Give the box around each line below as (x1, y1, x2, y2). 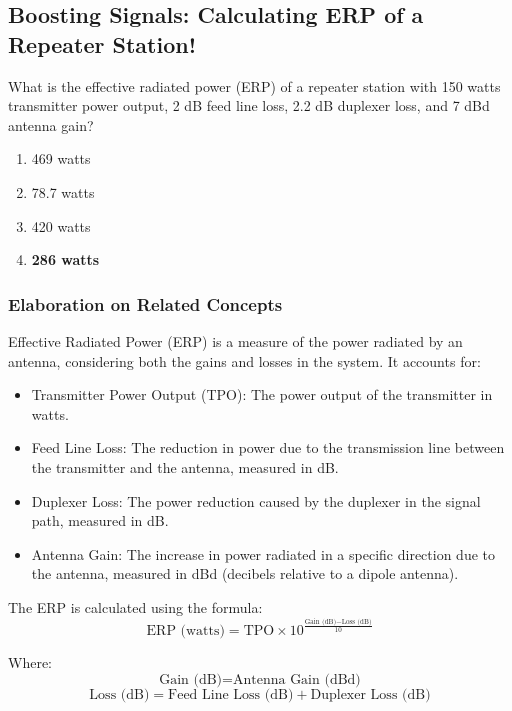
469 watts (31, 148, 91, 169)
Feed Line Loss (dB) (168, 687, 294, 702)
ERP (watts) (146, 624, 225, 639)
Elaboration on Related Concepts (8, 291, 283, 316)
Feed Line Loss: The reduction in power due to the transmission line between (31, 437, 505, 458)
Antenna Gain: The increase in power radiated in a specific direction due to (31, 543, 495, 564)
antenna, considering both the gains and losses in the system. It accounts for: (8, 350, 481, 371)
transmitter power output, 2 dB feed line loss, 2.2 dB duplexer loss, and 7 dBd (8, 95, 490, 116)
